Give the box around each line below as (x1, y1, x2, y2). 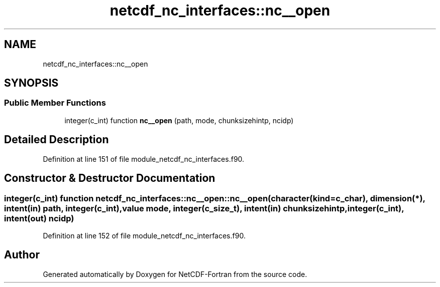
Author (4, 248, 40, 261)
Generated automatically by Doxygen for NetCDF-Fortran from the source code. (43, 269, 307, 278)
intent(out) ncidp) (4, 213, 74, 223)
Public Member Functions (4, 98, 106, 108)
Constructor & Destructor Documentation (4, 172, 215, 185)
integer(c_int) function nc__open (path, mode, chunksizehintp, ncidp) (64, 116, 294, 125)
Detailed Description (4, 133, 109, 146)
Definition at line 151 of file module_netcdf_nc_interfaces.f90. (43, 154, 245, 163)
